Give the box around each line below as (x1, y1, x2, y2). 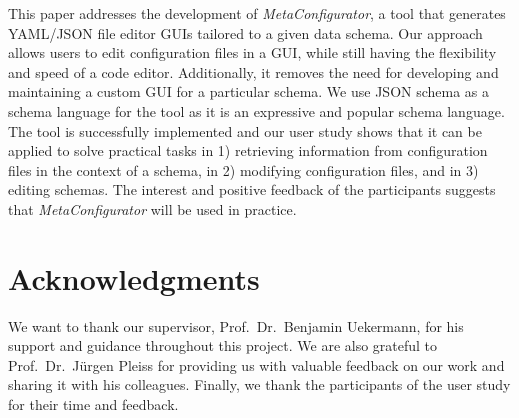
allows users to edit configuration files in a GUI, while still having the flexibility (8, 42, 497, 63)
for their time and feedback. (8, 394, 179, 415)
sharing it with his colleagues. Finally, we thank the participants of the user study (8, 374, 511, 395)
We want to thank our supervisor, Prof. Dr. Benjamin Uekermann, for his (8, 315, 464, 336)
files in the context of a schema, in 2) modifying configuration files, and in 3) (8, 159, 479, 180)
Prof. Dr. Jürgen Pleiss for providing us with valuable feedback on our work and (8, 354, 505, 375)
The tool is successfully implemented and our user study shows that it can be (8, 120, 482, 141)
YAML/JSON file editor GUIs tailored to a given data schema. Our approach (8, 22, 483, 43)
